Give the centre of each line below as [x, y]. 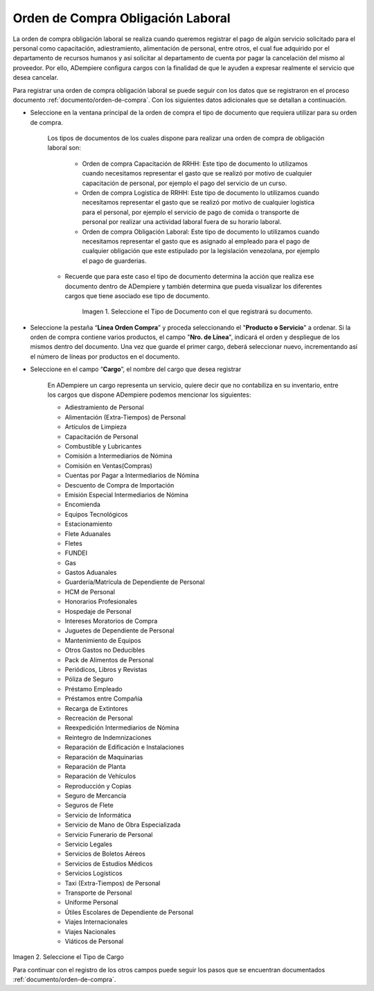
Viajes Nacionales [90, 931]
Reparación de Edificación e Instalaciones [125, 747]
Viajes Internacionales [96, 922]
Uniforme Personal [91, 902]
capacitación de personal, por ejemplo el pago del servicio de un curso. [185, 183]
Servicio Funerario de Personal [109, 834]
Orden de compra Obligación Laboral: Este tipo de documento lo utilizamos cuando [201, 232]
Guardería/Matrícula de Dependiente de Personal [135, 582]
